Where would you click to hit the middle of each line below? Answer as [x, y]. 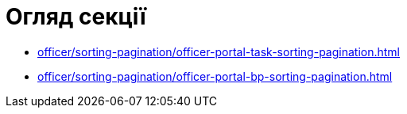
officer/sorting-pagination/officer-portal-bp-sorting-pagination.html [215, 76]
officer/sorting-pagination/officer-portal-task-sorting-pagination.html [219, 51]
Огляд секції [76, 17]
